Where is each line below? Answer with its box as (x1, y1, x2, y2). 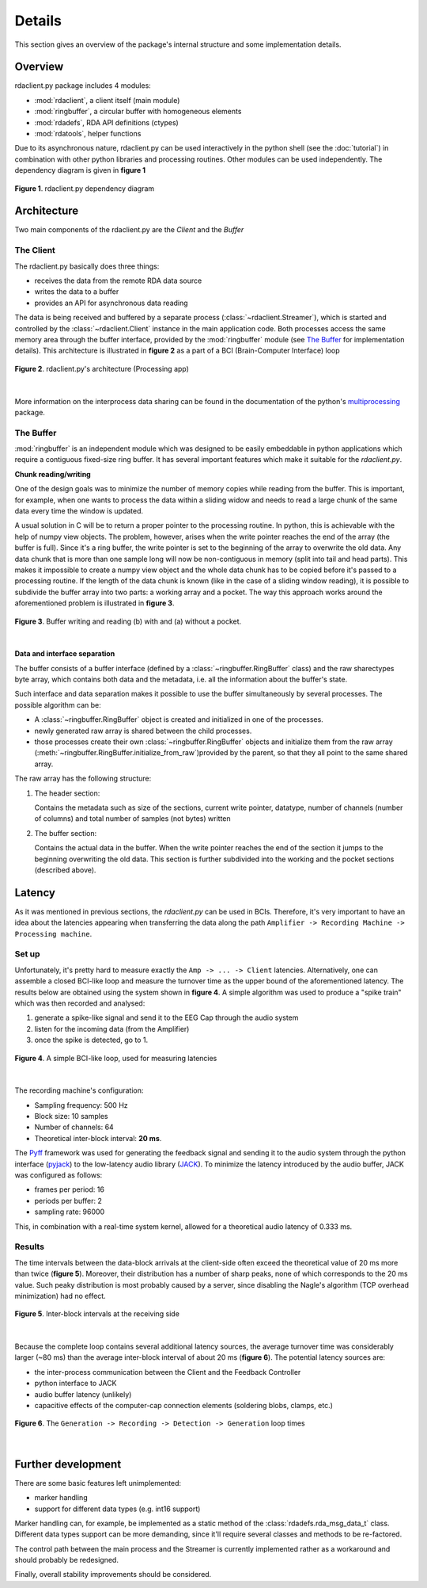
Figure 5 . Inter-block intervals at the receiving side (14, 1309, 179, 1319)
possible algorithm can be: (14, 700, 102, 709)
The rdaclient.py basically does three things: (14, 261, 160, 271)
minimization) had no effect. (14, 1291, 106, 1300)
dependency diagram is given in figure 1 (14, 166, 146, 175)
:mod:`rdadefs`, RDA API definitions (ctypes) (34, 117, 179, 127)
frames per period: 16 (34, 1185, 104, 1194)
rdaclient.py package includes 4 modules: (14, 81, 152, 90)
